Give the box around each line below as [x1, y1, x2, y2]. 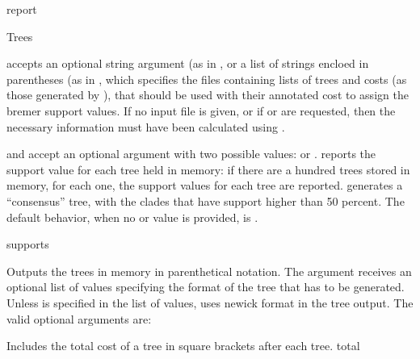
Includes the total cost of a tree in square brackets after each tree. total [6, 337, 360, 354]
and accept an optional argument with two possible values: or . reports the [6, 145, 376, 162]
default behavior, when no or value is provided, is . [6, 208, 258, 225]
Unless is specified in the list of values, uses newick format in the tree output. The [6, 294, 414, 311]
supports [6, 236, 49, 253]
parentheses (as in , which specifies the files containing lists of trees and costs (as [6, 70, 407, 87]
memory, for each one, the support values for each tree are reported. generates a [6, 177, 403, 194]
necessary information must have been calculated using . [6, 118, 285, 135]
